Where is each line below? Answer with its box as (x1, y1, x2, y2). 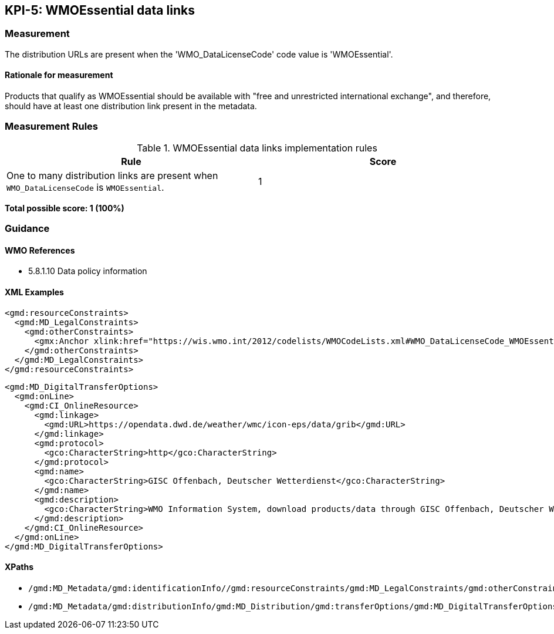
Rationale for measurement (5, 70, 113, 80)
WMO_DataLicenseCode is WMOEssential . (6, 181, 164, 193)
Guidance (5, 222, 50, 235)
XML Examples (5, 286, 64, 297)
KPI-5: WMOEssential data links (5, 3, 195, 18)
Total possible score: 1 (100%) (5, 203, 124, 213)
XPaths (5, 562, 34, 572)
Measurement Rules (5, 120, 98, 133)
